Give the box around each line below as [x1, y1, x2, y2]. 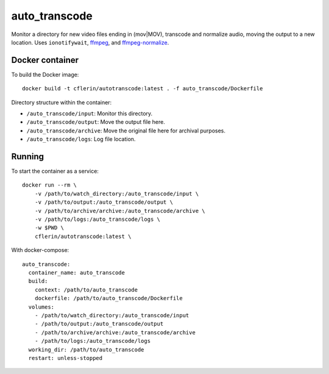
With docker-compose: [11, 246, 69, 254]
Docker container [11, 55, 79, 65]
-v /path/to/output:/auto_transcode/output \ [34, 199, 174, 206]
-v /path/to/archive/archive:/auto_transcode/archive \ [34, 207, 205, 214]
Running [11, 151, 44, 162]
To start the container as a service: [11, 168, 99, 175]
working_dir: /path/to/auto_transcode [28, 346, 144, 353]
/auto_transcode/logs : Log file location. [26, 135, 136, 143]
